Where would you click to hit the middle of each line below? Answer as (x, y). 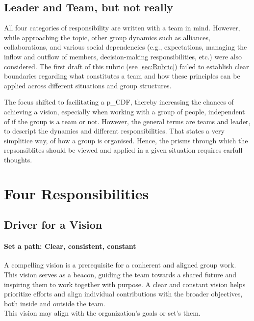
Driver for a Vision (53, 225)
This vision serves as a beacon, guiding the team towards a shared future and (120, 275)
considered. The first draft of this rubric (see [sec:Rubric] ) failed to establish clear (127, 66)
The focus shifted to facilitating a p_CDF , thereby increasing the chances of (119, 102)
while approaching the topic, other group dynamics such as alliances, (107, 37)
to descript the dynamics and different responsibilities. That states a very (114, 131)
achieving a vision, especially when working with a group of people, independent (125, 111)
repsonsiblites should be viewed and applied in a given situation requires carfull (123, 150)
